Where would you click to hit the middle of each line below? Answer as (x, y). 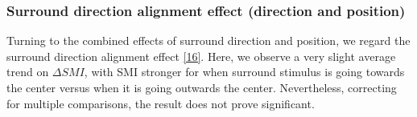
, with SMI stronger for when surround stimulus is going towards (244, 72)
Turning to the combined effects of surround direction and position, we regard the (208, 40)
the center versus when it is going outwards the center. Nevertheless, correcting (202, 87)
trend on (28, 72)
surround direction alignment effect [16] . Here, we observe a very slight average (201, 56)
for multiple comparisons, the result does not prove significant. (161, 103)
